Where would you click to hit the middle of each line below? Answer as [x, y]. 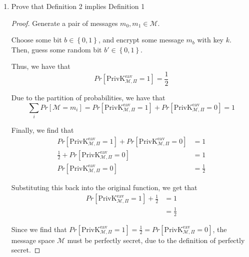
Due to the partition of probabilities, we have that [88, 98]
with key [210, 40]
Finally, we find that [42, 129]
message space [33, 240]
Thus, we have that [41, 66]
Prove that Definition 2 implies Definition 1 [78, 6]
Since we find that [39, 229]
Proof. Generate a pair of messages [64, 23]
